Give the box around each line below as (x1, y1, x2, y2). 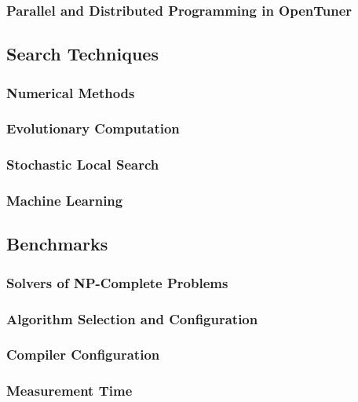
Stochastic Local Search (6, 155, 159, 174)
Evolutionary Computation (6, 119, 180, 138)
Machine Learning (6, 191, 123, 210)
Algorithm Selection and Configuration (6, 309, 258, 328)
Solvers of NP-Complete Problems (6, 272, 228, 292)
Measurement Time (6, 381, 133, 400)
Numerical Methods (6, 82, 135, 102)
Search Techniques (6, 42, 159, 66)
